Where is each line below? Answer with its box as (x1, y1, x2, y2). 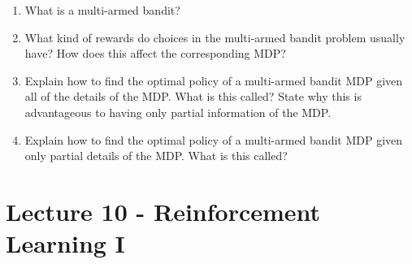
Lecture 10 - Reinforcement (6, 194, 321, 227)
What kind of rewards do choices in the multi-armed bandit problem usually (24, 28, 405, 45)
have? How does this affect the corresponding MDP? (24, 45, 286, 62)
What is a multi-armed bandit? (24, 2, 180, 18)
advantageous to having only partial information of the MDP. (24, 103, 332, 120)
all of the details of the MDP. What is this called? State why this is (24, 88, 362, 105)
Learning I (6, 227, 125, 260)
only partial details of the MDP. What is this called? (24, 147, 288, 164)
